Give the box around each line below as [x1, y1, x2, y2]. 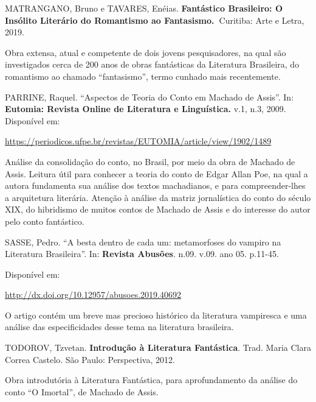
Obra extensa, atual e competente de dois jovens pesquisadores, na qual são [5, 46, 286, 58]
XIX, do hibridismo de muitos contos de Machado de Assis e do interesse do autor [5, 203, 311, 216]
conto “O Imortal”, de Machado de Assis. [5, 385, 159, 398]
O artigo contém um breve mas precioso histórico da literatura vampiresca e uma [5, 308, 307, 321]
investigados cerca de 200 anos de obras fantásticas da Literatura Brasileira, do [5, 58, 300, 71]
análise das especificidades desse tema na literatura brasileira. [5, 320, 234, 333]
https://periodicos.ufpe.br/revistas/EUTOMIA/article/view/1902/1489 [5, 135, 272, 147]
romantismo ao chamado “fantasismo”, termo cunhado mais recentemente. [5, 69, 281, 82]
